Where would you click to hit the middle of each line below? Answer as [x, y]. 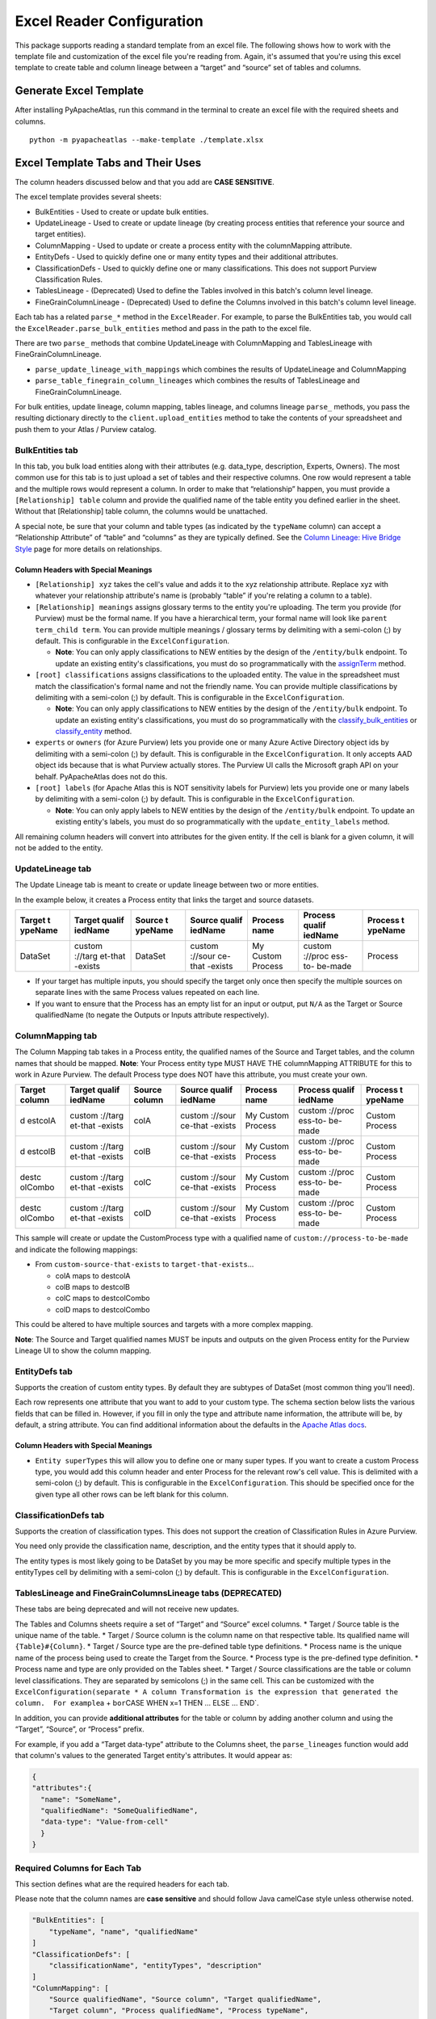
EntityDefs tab [44, 1371]
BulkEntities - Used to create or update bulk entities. [122, 212]
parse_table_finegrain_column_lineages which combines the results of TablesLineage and [197, 380]
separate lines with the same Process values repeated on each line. [147, 993]
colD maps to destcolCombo [103, 1309]
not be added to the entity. [59, 847]
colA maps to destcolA [93, 1275]
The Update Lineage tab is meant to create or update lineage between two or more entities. [167, 885]
